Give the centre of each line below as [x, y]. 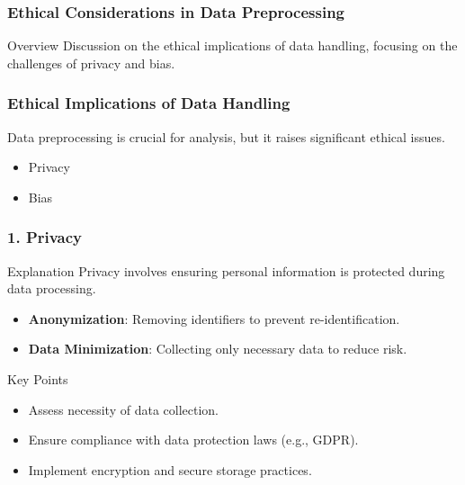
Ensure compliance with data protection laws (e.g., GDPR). [193, 440]
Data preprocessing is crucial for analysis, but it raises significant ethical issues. [226, 136]
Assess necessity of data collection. [123, 409]
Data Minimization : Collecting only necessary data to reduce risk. [218, 349]
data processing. [52, 288]
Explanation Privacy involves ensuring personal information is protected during [226, 270]
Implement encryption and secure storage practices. [170, 469]
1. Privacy [45, 237]
